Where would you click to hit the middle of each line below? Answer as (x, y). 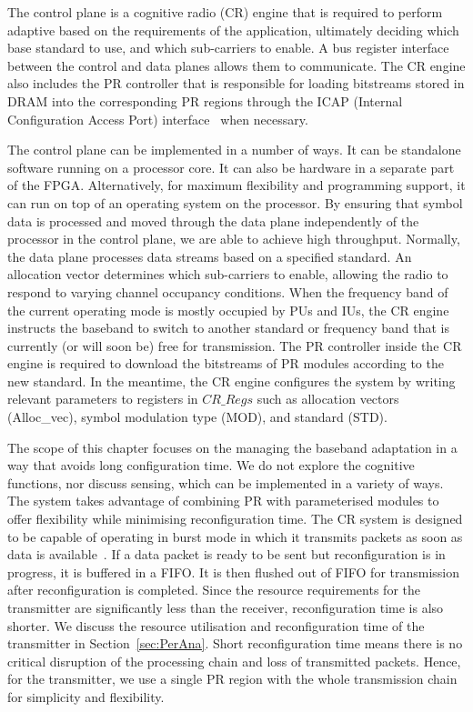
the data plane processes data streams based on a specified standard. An (210, 256)
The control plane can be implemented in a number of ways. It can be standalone (234, 150)
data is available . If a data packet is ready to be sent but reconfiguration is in (226, 554)
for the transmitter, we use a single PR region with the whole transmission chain (232, 679)
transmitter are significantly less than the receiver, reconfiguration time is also (226, 607)
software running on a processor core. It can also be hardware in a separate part (231, 167)
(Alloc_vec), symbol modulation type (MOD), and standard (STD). (197, 417)
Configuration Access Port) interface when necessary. (158, 119)
